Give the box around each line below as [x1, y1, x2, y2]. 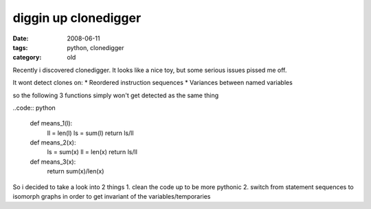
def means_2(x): [30, 138, 76, 147]
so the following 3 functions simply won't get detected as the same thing [12, 91, 219, 99]
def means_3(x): [30, 158, 76, 166]
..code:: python [12, 103, 56, 112]
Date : [12, 34, 29, 42]
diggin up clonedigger [12, 10, 142, 25]
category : [12, 53, 42, 62]
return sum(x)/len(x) [47, 167, 104, 175]
